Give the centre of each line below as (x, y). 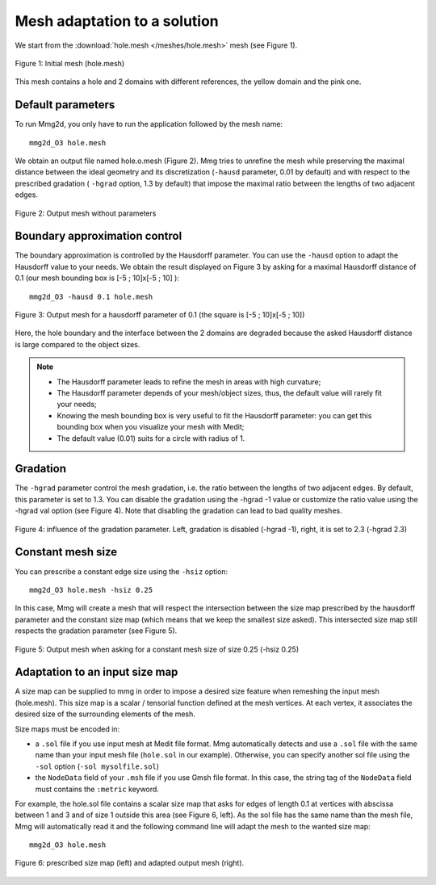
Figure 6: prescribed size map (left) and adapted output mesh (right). (130, 863)
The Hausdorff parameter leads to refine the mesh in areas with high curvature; (189, 382)
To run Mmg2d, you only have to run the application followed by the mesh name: (149, 124)
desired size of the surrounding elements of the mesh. (105, 714)
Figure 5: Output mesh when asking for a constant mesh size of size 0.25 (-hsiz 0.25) (157, 649)
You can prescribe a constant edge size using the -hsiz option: (122, 571)
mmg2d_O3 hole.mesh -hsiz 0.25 (91, 590)
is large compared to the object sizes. (78, 344)
